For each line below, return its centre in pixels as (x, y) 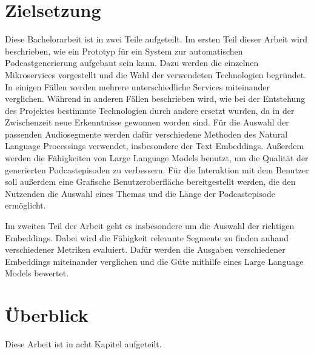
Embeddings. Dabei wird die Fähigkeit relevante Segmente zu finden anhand (147, 237)
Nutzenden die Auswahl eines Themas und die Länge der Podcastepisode (140, 193)
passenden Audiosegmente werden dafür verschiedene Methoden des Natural (146, 134)
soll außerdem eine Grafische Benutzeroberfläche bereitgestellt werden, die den (150, 182)
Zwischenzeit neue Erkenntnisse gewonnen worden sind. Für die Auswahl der (147, 122)
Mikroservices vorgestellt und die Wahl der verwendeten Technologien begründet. (156, 74)
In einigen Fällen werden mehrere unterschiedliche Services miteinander (137, 86)
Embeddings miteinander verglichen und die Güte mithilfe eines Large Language (154, 261)
